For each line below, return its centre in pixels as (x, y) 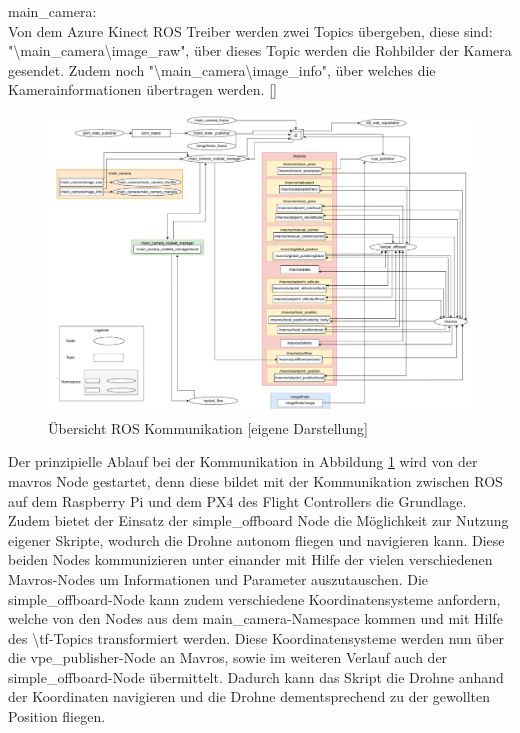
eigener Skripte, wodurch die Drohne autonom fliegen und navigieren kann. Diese (256, 539)
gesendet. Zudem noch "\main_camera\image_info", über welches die (222, 69)
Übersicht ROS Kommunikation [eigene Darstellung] (208, 427)
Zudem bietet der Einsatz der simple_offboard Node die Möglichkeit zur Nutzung (258, 520)
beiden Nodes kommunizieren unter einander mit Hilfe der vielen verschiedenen (250, 559)
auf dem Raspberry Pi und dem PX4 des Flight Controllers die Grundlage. (237, 500)
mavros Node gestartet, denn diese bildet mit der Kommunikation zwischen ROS (255, 480)
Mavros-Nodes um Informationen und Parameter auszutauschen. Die (218, 578)
